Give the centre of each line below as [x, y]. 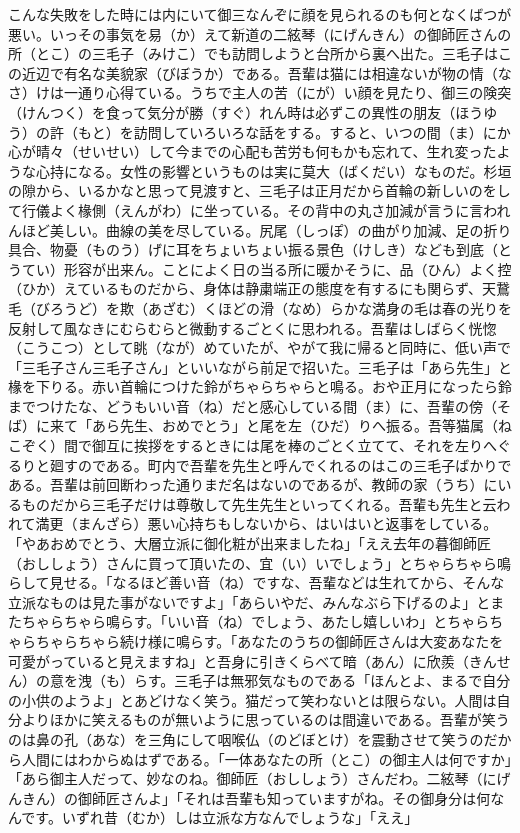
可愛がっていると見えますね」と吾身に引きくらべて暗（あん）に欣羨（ [238, 660]
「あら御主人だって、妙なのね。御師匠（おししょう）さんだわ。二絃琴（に [252, 778]
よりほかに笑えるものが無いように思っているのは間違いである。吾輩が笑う [265, 719]
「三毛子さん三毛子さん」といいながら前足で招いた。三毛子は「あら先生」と [260, 366]
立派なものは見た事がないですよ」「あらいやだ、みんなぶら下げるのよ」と [249, 601]
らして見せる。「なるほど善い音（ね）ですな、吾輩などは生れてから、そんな [256, 582]
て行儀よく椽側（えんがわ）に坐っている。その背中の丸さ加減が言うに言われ [259, 209]
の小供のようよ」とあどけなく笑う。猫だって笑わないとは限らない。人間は [252, 699]
